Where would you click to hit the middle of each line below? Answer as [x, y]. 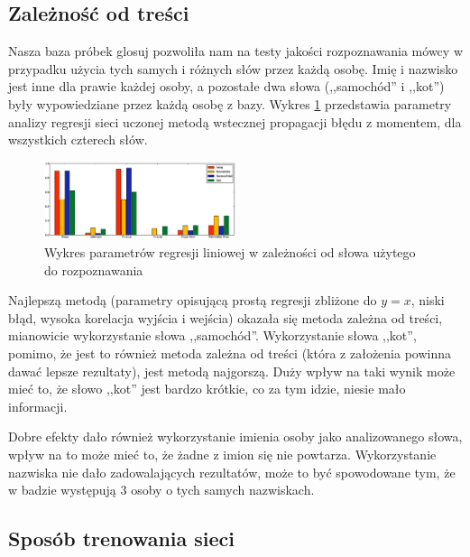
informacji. [38, 406]
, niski [428, 300]
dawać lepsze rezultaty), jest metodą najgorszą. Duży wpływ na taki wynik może [232, 371]
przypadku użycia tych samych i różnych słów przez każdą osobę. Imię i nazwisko [233, 68]
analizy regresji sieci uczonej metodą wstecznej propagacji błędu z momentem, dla [235, 121]
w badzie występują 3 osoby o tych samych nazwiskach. [161, 490]
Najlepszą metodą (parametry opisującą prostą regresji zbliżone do [193, 300]
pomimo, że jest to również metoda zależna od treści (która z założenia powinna [230, 353]
